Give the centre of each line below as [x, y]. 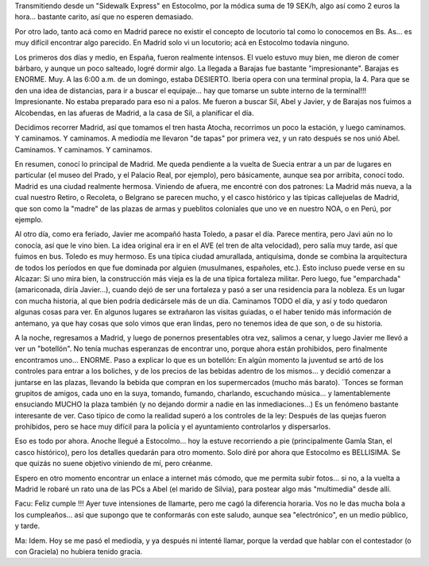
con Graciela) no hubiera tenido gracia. [79, 551]
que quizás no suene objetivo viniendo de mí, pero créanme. [114, 464]
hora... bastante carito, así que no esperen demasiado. [104, 17]
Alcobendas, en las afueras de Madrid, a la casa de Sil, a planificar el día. [134, 113]
